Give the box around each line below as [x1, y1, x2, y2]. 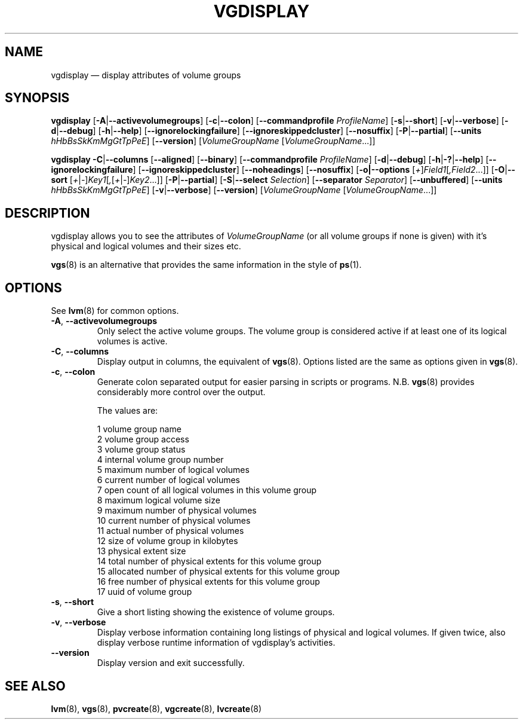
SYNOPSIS [5, 90, 70, 106]
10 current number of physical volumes [97, 515, 251, 526]
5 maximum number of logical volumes [97, 465, 250, 475]
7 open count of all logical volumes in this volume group [97, 485, 317, 496]
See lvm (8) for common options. [51, 306, 179, 316]
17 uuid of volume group [97, 586, 192, 597]
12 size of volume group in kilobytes [97, 536, 238, 546]
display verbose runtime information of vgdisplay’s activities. [97, 637, 336, 648]
